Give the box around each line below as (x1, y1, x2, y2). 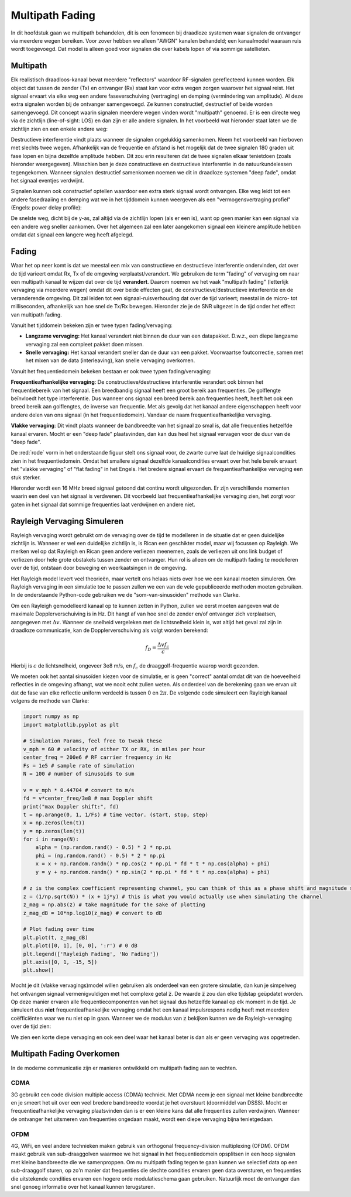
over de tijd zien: (11, 1023, 51, 1030)
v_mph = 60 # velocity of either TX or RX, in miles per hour (23, 746, 205, 752)
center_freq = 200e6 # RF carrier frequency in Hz (23, 754, 172, 761)
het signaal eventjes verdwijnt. (11, 177, 84, 184)
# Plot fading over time (23, 926, 95, 933)
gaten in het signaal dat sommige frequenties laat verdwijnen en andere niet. (11, 501, 195, 508)
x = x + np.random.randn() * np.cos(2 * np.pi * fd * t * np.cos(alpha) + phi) (35, 861, 270, 867)
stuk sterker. (11, 474, 41, 481)
